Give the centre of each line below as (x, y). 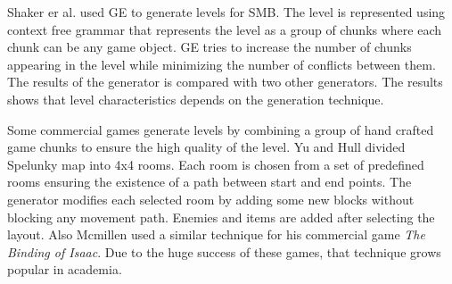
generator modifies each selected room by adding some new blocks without (211, 199)
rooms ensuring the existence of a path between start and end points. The (210, 182)
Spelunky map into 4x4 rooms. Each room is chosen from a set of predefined (216, 164)
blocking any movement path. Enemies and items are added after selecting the (221, 217)
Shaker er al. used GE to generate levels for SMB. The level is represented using (226, 12)
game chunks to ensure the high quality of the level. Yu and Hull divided (206, 147)
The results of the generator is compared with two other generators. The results (225, 82)
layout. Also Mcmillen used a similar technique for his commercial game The (216, 234)
